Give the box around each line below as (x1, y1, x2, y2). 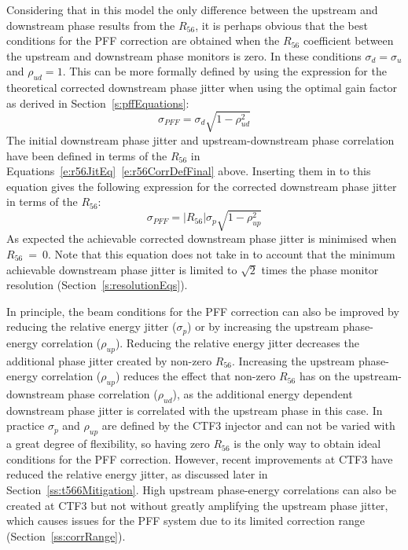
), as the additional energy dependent (172, 386, 353, 402)
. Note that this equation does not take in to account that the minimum (48, 246, 395, 262)
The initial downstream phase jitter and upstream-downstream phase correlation (6, 131, 395, 148)
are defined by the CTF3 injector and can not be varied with (101, 417, 395, 434)
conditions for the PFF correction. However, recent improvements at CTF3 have (6, 450, 393, 467)
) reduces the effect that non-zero (115, 368, 276, 384)
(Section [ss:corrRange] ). (6, 527, 126, 544)
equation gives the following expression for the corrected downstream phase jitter (6, 178, 397, 194)
